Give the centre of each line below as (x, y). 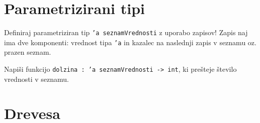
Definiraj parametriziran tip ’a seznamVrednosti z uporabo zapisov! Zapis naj (126, 32)
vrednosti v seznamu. (36, 79)
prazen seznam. (28, 52)
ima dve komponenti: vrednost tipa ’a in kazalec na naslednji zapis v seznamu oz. (130, 42)
